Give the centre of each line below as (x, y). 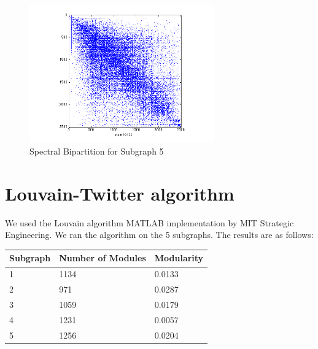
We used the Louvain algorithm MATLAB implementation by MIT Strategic (149, 222)
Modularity (179, 258)
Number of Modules (103, 258)
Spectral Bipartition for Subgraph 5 (97, 151)
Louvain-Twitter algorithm (120, 193)
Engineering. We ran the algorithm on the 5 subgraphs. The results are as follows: (159, 235)
